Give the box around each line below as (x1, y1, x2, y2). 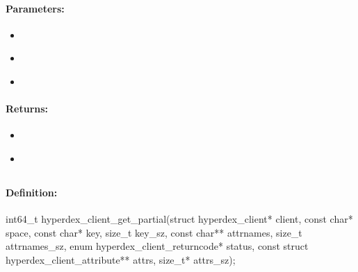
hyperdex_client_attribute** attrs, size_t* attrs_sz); (6, 252, 236, 266)
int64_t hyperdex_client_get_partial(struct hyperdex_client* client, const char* (6, 212, 353, 226)
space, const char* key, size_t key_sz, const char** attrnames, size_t (6, 225, 302, 239)
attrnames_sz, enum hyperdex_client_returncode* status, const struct (6, 239, 309, 253)
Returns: (6, 101, 49, 116)
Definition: (6, 185, 58, 199)
